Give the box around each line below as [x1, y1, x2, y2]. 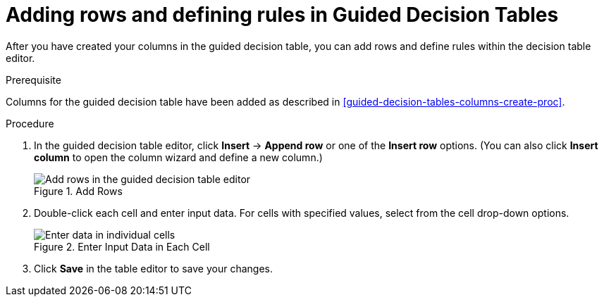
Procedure [6, 117, 54, 130]
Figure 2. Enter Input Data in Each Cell [34, 240, 210, 253]
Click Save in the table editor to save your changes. [34, 262, 273, 275]
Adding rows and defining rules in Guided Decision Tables [6, 3, 559, 27]
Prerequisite [6, 73, 61, 86]
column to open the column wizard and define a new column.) [34, 151, 323, 163]
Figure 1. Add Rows [34, 184, 123, 197]
